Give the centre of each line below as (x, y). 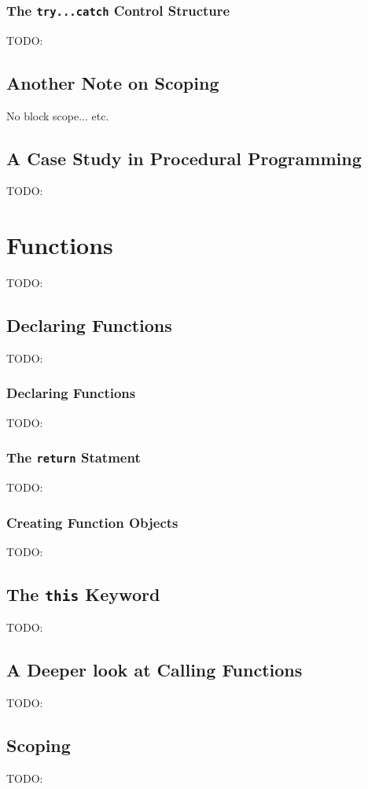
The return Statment (74, 457)
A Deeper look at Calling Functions (155, 670)
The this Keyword (83, 594)
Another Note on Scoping (113, 82)
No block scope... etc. (58, 115)
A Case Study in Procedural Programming (184, 158)
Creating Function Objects (92, 522)
